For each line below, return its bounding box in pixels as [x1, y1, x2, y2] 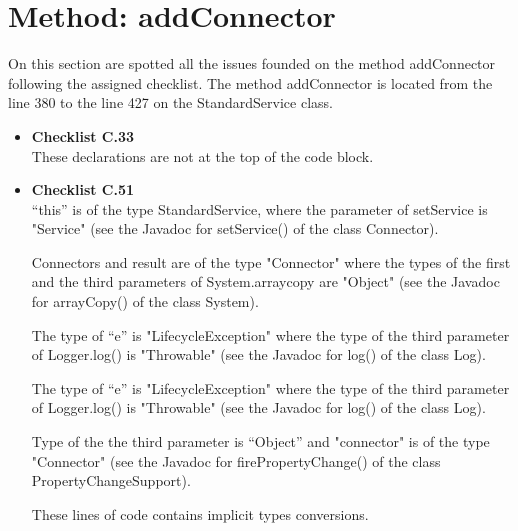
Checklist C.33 [31, 125, 135, 146]
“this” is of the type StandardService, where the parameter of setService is [31, 198, 488, 219]
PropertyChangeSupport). [31, 470, 191, 491]
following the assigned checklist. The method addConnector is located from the [8, 72, 493, 93]
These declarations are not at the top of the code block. [31, 145, 374, 166]
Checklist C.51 [31, 179, 135, 200]
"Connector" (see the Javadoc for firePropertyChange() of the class [31, 450, 441, 471]
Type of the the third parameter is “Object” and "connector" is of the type [31, 431, 490, 452]
